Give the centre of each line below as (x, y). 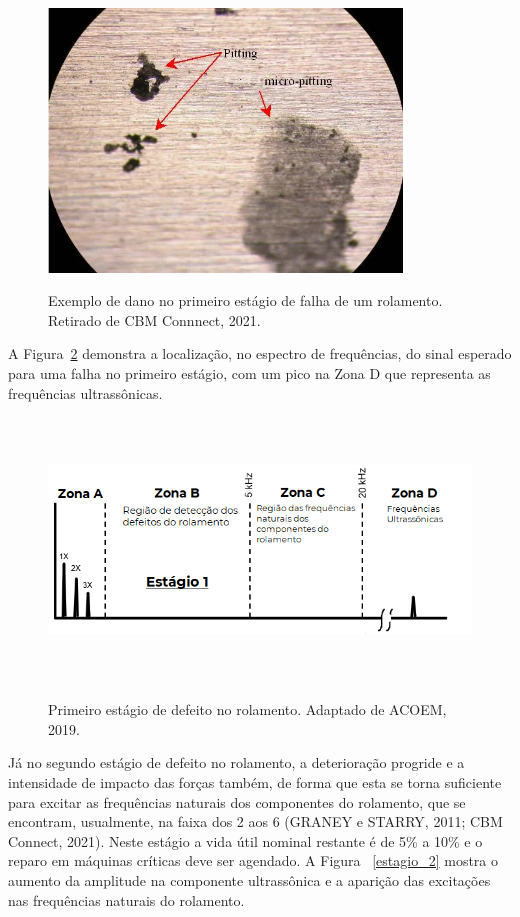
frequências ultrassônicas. (85, 392)
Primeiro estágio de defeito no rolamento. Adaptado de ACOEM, (247, 709)
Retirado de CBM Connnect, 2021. (154, 319)
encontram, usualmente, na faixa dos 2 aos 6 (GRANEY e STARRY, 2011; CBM (255, 821)
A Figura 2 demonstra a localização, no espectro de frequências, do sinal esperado (260, 353)
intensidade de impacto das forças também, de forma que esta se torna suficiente (255, 782)
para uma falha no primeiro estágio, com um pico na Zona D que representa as (249, 372)
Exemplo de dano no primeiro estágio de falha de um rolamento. (245, 300)
